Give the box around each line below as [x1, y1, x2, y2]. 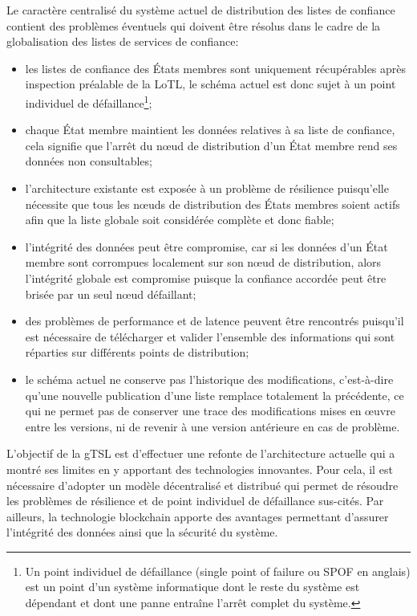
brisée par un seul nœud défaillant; [25, 285, 196, 302]
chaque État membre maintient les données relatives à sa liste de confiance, [25, 121, 395, 138]
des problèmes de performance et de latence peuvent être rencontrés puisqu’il [25, 312, 404, 329]
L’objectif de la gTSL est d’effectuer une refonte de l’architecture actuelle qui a [6, 445, 395, 462]
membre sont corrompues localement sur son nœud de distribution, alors [25, 254, 382, 271]
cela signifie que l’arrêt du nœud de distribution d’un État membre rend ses [25, 137, 398, 153]
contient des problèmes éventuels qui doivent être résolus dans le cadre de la [6, 17, 381, 34]
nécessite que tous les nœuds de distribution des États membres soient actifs [25, 195, 400, 212]
